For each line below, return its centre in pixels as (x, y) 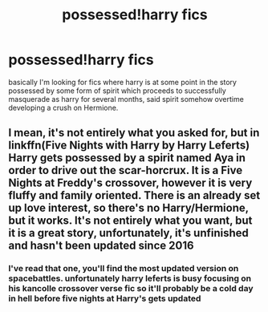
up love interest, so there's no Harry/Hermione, (128, 208)
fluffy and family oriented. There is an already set (134, 195)
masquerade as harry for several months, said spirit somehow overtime (126, 99)
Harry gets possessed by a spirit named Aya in (127, 158)
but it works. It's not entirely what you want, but (130, 221)
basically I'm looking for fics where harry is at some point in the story (122, 82)
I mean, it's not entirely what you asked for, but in (134, 133)
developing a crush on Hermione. (63, 107)
